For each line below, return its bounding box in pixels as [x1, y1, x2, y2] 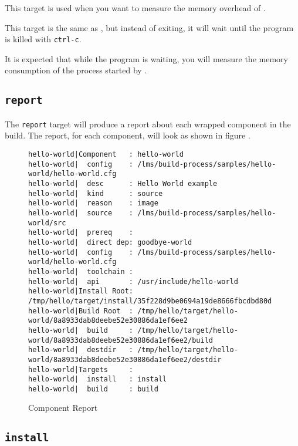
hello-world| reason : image [28, 199, 158, 208]
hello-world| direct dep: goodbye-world [28, 238, 192, 246]
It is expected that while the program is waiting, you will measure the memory [5, 52, 288, 65]
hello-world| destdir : [28, 346, 133, 354]
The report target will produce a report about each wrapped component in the [5, 117, 291, 130]
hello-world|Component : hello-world [28, 150, 184, 159]
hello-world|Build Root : [28, 306, 133, 315]
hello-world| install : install [28, 375, 167, 384]
